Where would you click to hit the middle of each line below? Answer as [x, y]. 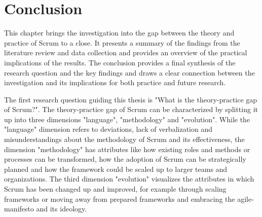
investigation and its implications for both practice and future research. [115, 82]
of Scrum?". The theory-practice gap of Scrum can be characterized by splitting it [131, 109]
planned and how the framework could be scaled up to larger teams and [116, 169]
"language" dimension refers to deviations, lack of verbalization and [108, 129]
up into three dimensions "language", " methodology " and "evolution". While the [127, 119]
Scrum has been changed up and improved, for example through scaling [115, 189]
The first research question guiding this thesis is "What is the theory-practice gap [131, 99]
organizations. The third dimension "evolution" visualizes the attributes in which [129, 179]
